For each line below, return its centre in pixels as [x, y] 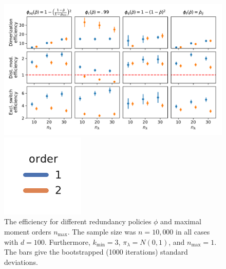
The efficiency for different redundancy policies [78, 221]
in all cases [193, 232]
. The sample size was [102, 232]
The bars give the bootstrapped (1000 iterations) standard [96, 252]
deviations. [21, 262]
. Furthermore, [67, 241]
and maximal [181, 221]
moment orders [28, 232]
